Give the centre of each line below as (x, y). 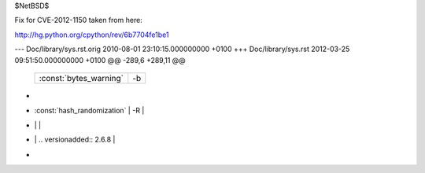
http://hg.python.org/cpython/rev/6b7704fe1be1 (92, 35)
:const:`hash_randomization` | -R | (89, 111)
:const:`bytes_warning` (81, 78)
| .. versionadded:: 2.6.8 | (75, 140)
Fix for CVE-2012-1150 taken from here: (79, 20)
